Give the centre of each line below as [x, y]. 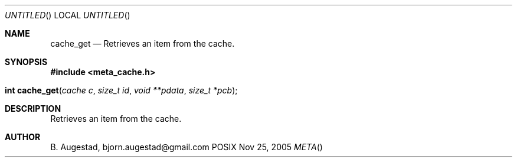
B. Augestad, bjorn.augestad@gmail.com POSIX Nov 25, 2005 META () [186, 147]
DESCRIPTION [33, 108]
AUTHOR [23, 137]
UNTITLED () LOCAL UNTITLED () [68, 15]
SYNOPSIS [26, 62]
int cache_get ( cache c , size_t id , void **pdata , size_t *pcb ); [121, 90]
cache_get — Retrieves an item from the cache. [143, 43]
